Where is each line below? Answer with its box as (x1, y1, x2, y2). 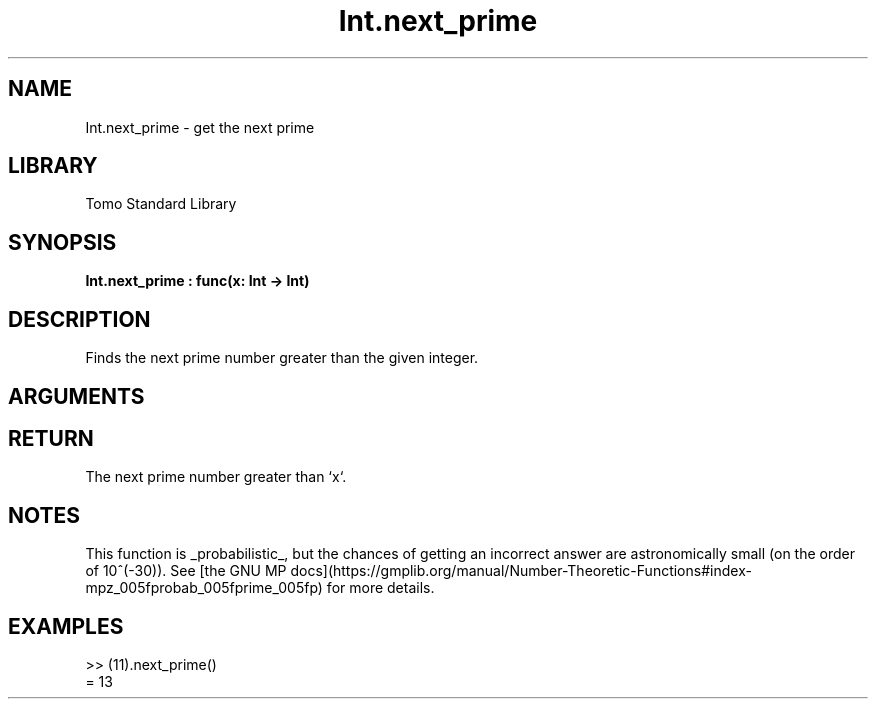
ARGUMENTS (8, 383, 145, 409)
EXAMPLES (8, 613, 124, 639)
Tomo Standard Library (85, 195, 237, 213)
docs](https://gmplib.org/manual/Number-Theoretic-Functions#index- (290, 562, 752, 580)
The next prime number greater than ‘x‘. (85, 468, 347, 486)
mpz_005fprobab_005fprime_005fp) (85, 579, 323, 597)
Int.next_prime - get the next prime (85, 118, 315, 136)
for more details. (326, 579, 435, 597)
